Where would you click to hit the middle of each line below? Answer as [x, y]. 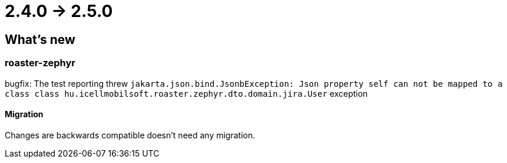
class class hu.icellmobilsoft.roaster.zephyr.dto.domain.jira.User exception [186, 93]
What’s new [40, 39]
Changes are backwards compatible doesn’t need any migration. [130, 135]
